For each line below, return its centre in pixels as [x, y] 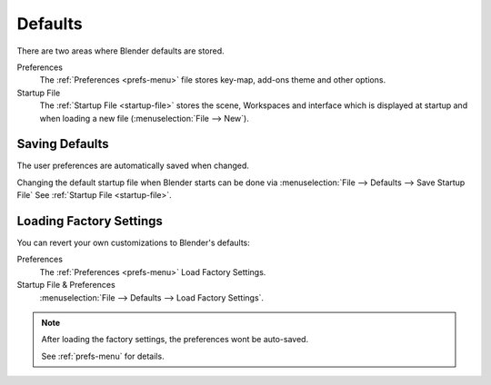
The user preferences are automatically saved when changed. [133, 166]
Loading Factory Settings [90, 221]
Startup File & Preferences [66, 285]
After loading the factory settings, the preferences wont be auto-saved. [175, 340]
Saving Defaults [63, 144]
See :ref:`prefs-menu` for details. [103, 356]
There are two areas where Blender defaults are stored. [120, 51]
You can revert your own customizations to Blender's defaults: [133, 243]
